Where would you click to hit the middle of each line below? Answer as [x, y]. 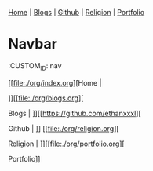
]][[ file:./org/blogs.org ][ [46, 98]
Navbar [33, 44]
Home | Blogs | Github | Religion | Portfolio [76, 12]
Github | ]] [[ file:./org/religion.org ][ [64, 128]
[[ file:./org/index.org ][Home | [55, 82]
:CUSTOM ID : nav [35, 66]
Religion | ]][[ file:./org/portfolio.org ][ [66, 144]
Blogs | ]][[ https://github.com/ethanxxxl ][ [75, 113]
